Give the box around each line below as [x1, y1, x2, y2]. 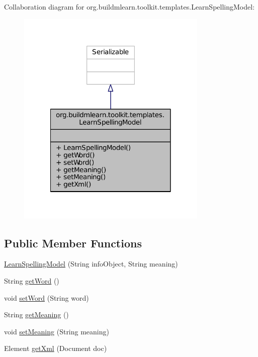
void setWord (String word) [4, 292, 89, 303]
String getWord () [4, 276, 59, 286]
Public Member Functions [4, 235, 142, 250]
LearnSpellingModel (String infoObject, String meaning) [4, 258, 178, 269]
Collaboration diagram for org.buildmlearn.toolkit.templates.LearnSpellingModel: [4, 2, 255, 12]
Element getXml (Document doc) [4, 343, 107, 353]
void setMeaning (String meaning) [4, 326, 109, 336]
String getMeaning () [4, 309, 69, 320]
